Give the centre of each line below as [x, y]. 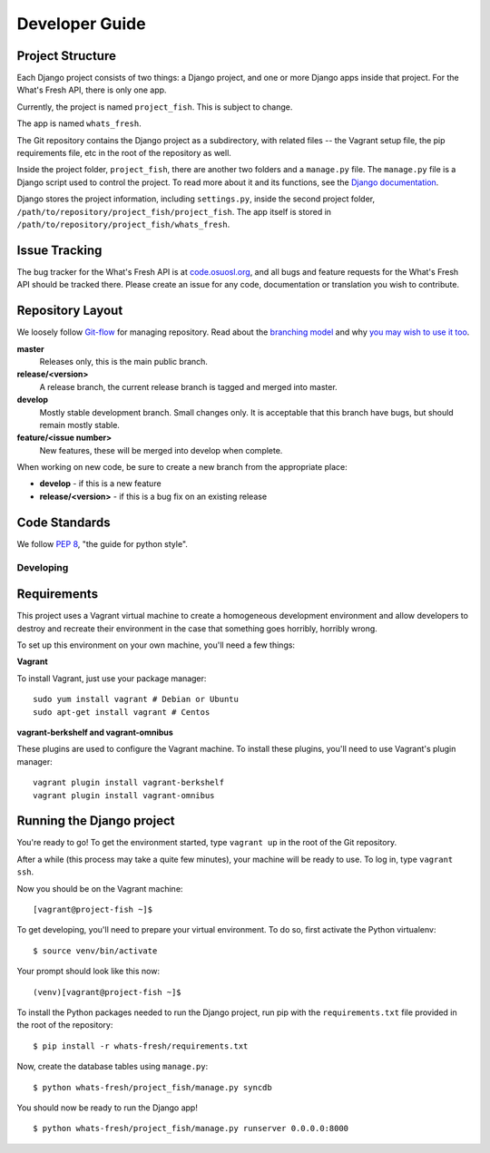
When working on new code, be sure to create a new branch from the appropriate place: [182, 467]
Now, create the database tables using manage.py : [113, 1067]
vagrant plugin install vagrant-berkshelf [129, 783]
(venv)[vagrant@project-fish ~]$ [107, 992]
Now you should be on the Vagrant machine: [100, 888]
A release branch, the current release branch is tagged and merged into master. [188, 386]
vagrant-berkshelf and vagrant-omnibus [95, 732]
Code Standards [64, 522]
